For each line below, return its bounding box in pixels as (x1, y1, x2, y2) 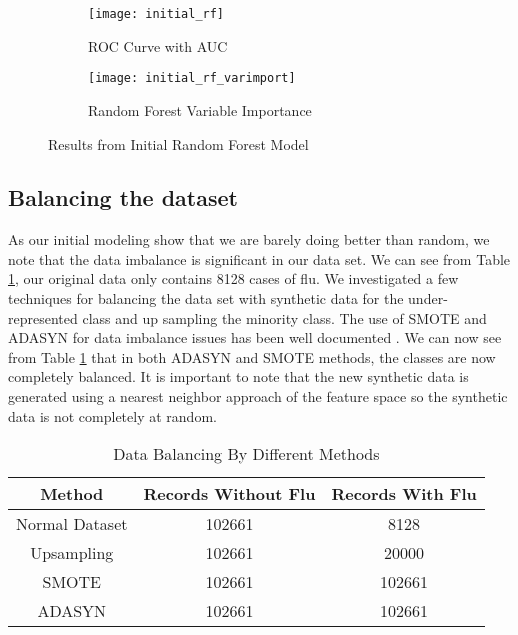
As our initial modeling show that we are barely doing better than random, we (8, 229, 490, 250)
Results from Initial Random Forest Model (48, 133, 309, 154)
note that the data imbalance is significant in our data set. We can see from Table (8, 248, 511, 269)
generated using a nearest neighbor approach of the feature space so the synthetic (8, 386, 508, 407)
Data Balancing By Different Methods (113, 442, 380, 466)
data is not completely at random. (8, 405, 217, 426)
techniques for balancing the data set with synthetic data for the (8, 288, 404, 309)
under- (408, 288, 448, 309)
